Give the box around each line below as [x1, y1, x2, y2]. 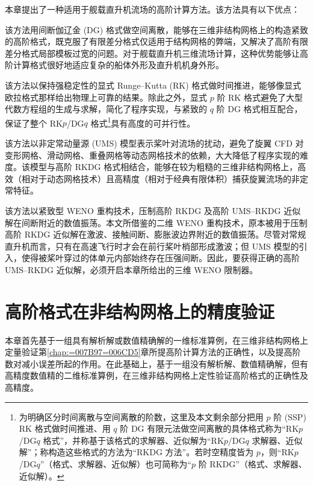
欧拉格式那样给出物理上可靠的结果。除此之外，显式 [5, 90, 207, 103]
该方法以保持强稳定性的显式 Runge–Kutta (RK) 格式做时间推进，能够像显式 [5, 78, 302, 91]
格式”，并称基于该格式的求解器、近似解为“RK [43, 434, 224, 446]
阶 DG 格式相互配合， [216, 103, 303, 115]
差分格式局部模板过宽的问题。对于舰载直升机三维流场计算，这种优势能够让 [5, 46, 300, 59]
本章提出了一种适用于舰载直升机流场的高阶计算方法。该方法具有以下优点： [5, 3, 300, 15]
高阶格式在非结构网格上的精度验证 [5, 298, 275, 323]
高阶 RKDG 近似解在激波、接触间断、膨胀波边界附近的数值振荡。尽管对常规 [5, 228, 306, 241]
